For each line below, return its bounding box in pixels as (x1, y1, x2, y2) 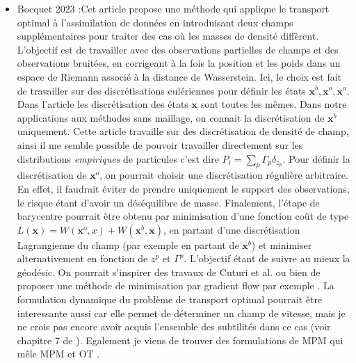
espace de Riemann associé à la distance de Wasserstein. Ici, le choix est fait (17, 69, 342, 83)
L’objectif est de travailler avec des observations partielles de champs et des (17, 42, 339, 56)
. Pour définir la (282, 151, 350, 166)
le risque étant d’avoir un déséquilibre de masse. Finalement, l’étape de (17, 195, 320, 209)
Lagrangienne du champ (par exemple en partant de (17, 237, 239, 252)
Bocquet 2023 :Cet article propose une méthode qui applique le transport (17, 1, 330, 15)
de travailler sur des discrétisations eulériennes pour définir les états (17, 83, 306, 97)
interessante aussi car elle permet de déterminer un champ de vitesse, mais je (17, 305, 346, 320)
